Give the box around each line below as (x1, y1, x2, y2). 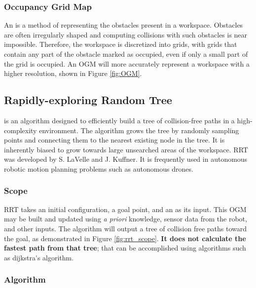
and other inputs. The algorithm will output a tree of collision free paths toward (4, 223, 247, 233)
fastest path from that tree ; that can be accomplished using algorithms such (4, 243, 246, 253)
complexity (4, 125, 37, 135)
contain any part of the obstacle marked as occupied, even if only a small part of (4, 49, 248, 59)
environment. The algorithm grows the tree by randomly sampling (39, 125, 239, 135)
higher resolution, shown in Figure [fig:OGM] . (4, 68, 142, 78)
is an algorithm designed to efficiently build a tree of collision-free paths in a (4, 115, 235, 125)
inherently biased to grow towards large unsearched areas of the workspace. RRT (4, 144, 248, 154)
